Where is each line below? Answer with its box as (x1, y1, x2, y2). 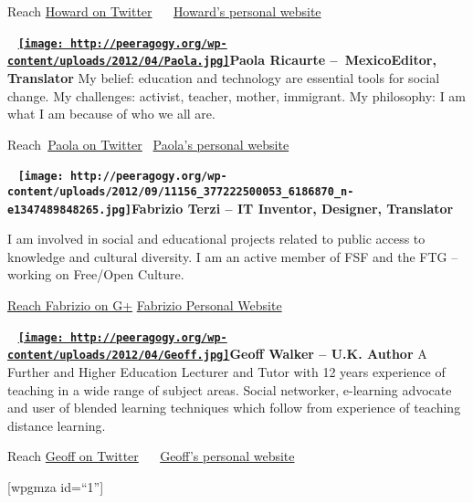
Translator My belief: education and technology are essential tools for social (7, 68, 440, 87)
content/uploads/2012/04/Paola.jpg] (7, 55, 230, 68)
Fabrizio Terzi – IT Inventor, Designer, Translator (131, 198, 454, 217)
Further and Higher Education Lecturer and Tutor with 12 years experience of (7, 362, 446, 381)
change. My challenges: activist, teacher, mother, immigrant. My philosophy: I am (7, 86, 467, 105)
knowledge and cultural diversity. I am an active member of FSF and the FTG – (7, 246, 458, 266)
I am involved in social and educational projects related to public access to (7, 229, 426, 248)
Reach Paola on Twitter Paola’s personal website (7, 134, 289, 153)
